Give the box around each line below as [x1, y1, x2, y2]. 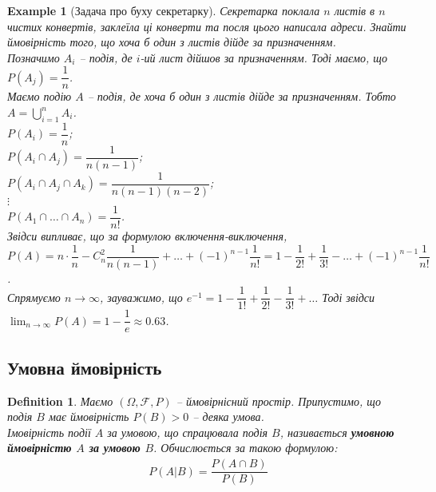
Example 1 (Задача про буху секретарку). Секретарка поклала [7, 2, 320, 18]
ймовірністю [7, 439, 72, 456]
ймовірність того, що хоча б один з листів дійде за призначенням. [7, 34, 336, 50]
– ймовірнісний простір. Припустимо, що [176, 392, 381, 409]
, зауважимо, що [100, 288, 183, 305]
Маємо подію [7, 88, 72, 105]
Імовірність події [7, 423, 91, 440]
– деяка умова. [192, 408, 264, 425]
